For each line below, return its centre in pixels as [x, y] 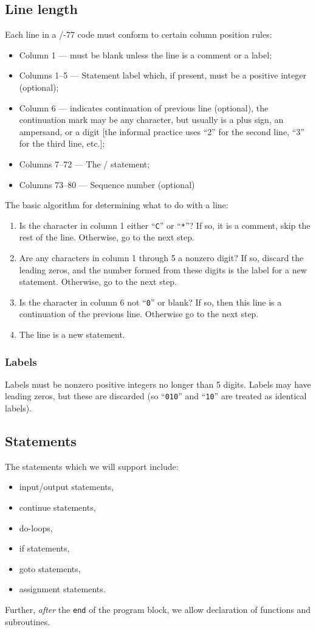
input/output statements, [67, 487]
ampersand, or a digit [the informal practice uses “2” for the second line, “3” [162, 131]
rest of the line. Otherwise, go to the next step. [107, 237]
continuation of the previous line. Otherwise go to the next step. [139, 314]
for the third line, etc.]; [62, 143]
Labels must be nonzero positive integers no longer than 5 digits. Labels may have [158, 384]
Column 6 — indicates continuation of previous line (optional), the [144, 107]
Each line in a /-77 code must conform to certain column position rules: [139, 34]
